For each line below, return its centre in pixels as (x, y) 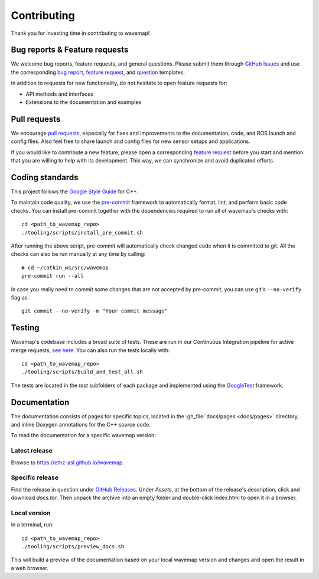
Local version (31, 513)
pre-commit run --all (53, 276)
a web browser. (30, 568)
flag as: (20, 297)
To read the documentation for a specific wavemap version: (84, 435)
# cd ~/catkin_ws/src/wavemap (65, 268)
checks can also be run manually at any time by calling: (78, 254)
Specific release (35, 477)
